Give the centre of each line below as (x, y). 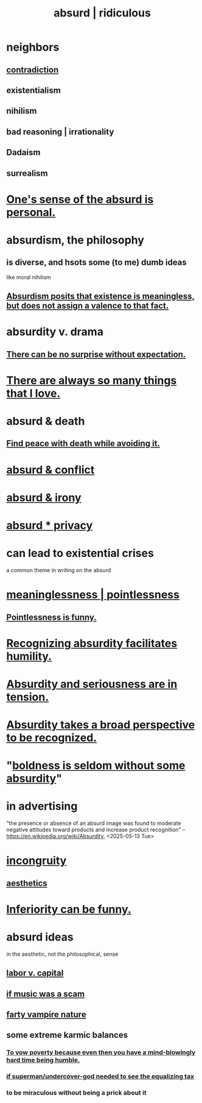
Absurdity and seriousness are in (92, 684)
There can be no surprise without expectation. (96, 354)
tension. (28, 697)
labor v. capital (35, 973)
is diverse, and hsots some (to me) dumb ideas (96, 263)
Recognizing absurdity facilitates (92, 643)
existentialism (33, 90)
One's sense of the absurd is (80, 199)
